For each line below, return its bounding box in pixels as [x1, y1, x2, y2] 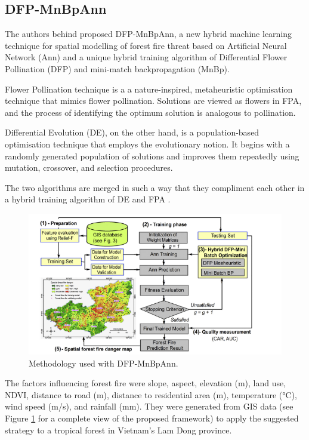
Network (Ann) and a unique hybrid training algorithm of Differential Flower [5, 51, 288, 63]
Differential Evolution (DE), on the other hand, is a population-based [5, 126, 259, 139]
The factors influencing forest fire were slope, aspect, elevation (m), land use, [5, 377, 286, 389]
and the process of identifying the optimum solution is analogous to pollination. [5, 106, 296, 118]
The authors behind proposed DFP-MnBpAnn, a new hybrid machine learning [5, 27, 292, 40]
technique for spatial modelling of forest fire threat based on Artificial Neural [5, 39, 287, 51]
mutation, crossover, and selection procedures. [5, 161, 173, 174]
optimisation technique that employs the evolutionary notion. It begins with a [5, 137, 290, 150]
